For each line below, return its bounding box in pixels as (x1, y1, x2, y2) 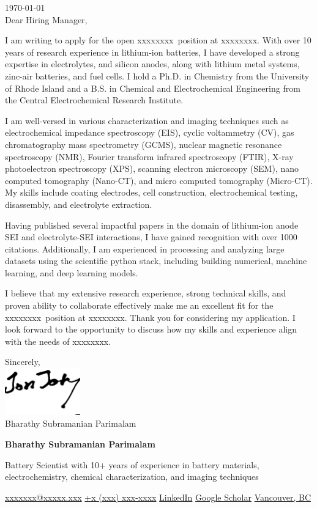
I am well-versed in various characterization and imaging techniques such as (5, 114, 289, 127)
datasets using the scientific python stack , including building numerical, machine (5, 254, 307, 267)
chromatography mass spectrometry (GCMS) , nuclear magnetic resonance (5, 138, 282, 150)
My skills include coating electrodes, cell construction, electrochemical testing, (5, 186, 298, 199)
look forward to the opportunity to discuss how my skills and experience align (5, 323, 297, 336)
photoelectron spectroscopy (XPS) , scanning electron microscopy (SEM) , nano (5, 162, 299, 175)
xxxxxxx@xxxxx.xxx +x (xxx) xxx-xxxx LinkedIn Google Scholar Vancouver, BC (5, 490, 311, 503)
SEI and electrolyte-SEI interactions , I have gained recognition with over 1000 (5, 230, 297, 243)
